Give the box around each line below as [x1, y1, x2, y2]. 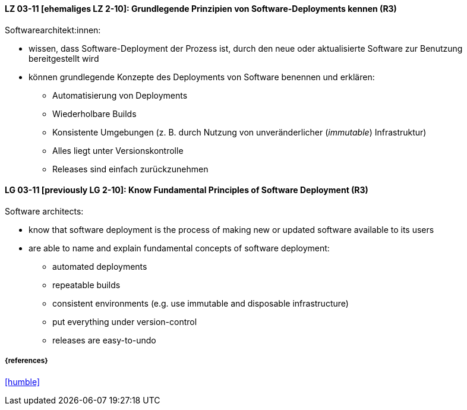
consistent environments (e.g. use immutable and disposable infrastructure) [52, 298, 349, 308]
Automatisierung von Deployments [52, 90, 188, 100]
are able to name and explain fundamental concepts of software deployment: [29, 242, 330, 253]
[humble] [5, 376, 40, 387]
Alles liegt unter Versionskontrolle [52, 145, 184, 156]
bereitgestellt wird [29, 53, 99, 64]
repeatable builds [52, 279, 121, 290]
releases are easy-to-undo [52, 335, 156, 345]
